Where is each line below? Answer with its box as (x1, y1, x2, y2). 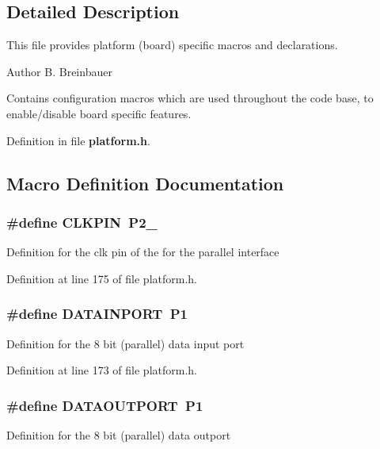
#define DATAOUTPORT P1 (6, 395, 203, 415)
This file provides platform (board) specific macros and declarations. (6, 36, 338, 53)
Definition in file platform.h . (6, 132, 150, 148)
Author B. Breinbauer (6, 63, 112, 79)
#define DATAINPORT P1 (6, 304, 188, 324)
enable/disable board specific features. (6, 105, 192, 121)
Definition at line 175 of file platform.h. (6, 270, 197, 286)
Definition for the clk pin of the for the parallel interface (6, 244, 279, 260)
